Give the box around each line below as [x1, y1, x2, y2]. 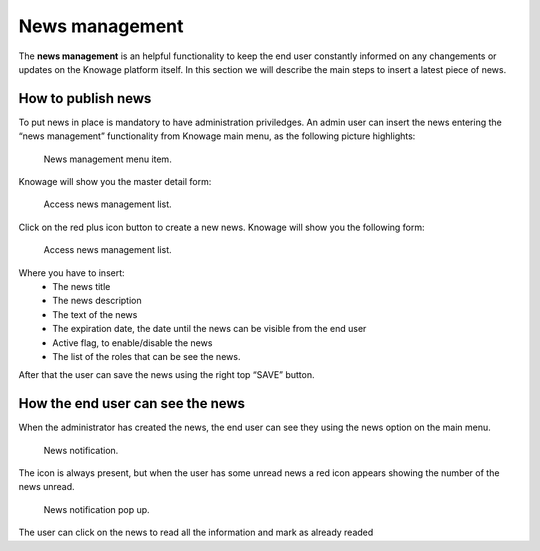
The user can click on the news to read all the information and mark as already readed [18, 526, 374, 539]
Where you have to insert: [18, 266, 125, 279]
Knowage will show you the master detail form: [18, 176, 212, 188]
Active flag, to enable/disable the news [52, 336, 213, 349]
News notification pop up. [43, 503, 150, 515]
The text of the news [52, 308, 138, 320]
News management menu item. [43, 153, 172, 165]
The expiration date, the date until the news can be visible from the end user [52, 323, 367, 335]
